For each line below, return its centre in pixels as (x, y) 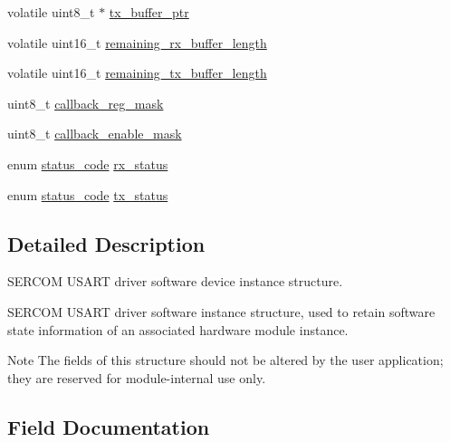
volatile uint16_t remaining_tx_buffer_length (137, 73)
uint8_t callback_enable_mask (95, 134)
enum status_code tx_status (88, 194)
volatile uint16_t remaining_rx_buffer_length (137, 42)
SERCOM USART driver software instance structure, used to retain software (221, 311)
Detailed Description (106, 243)
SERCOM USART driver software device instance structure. (175, 281)
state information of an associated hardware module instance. (178, 329)
